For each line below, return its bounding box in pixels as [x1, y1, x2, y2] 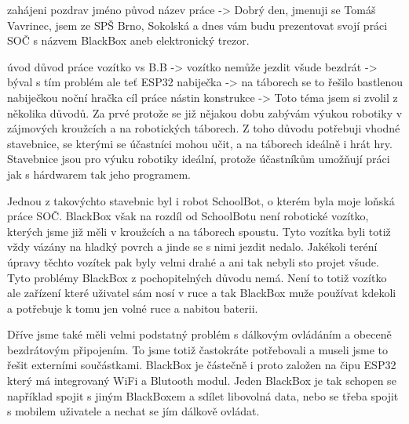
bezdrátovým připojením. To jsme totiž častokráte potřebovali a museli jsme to [7, 341, 389, 357]
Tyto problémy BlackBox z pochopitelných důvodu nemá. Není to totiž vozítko [7, 269, 387, 285]
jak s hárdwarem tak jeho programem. [7, 165, 191, 182]
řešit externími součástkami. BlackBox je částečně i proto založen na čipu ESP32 [7, 357, 396, 373]
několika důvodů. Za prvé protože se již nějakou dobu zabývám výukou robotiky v [7, 104, 403, 121]
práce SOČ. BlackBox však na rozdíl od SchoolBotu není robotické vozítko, [7, 208, 369, 224]
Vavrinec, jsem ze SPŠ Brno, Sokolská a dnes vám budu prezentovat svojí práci [7, 16, 388, 33]
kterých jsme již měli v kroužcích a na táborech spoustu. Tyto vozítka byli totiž [7, 223, 391, 239]
